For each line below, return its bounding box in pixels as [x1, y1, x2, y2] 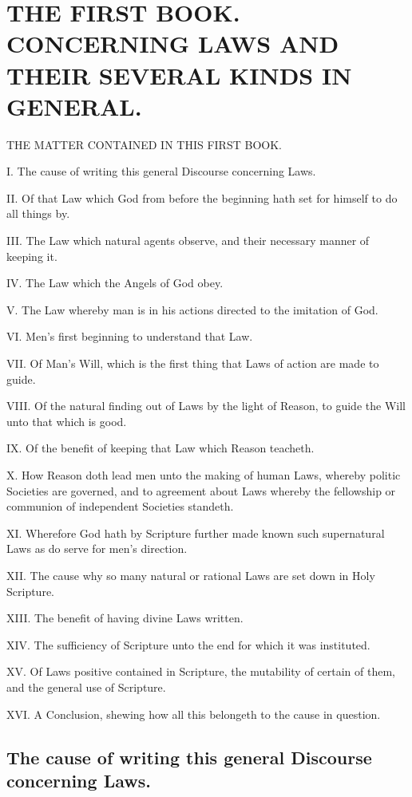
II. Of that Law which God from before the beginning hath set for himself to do [6, 189, 398, 206]
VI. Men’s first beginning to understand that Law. [6, 328, 253, 345]
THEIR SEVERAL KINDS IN [6, 58, 352, 91]
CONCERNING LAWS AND [6, 27, 339, 60]
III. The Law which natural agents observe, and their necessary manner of [6, 232, 370, 249]
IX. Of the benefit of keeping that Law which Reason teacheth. [6, 440, 315, 456]
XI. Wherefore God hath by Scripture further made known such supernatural [6, 524, 385, 541]
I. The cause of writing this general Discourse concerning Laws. [6, 163, 316, 180]
